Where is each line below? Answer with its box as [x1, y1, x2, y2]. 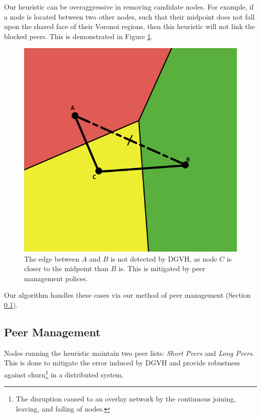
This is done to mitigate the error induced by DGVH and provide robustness [4, 357, 240, 368]
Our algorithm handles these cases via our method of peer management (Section [4, 290, 251, 300]
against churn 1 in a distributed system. [4, 367, 124, 379]
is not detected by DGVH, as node [110, 253, 217, 264]
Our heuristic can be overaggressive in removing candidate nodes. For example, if [4, 2, 254, 12]
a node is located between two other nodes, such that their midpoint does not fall [4, 11, 255, 22]
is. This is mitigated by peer [118, 263, 205, 274]
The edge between [24, 253, 80, 264]
